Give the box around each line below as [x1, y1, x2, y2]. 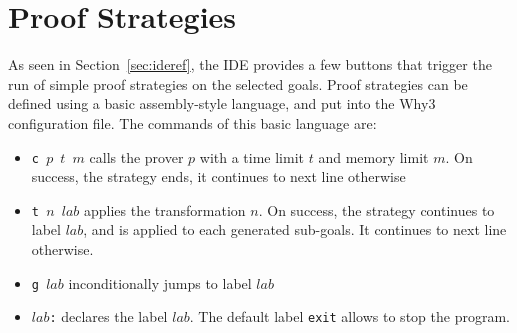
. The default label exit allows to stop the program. [189, 306, 510, 327]
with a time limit [199, 146, 305, 167]
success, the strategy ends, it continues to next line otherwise [31, 166, 406, 187]
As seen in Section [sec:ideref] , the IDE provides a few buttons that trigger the [8, 54, 492, 75]
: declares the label [49, 306, 168, 327]
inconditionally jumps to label [68, 272, 252, 293]
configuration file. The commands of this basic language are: [8, 112, 377, 133]
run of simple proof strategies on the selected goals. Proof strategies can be [8, 73, 468, 94]
